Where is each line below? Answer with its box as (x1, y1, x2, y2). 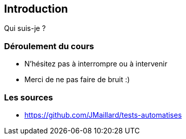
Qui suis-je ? (4, 24, 46, 33)
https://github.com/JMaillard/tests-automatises (24, 110, 182, 119)
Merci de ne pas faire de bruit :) (24, 75, 130, 84)
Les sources (4, 92, 53, 102)
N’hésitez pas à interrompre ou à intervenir (24, 59, 168, 68)
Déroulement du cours (4, 41, 94, 51)
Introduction (4, 3, 68, 15)
